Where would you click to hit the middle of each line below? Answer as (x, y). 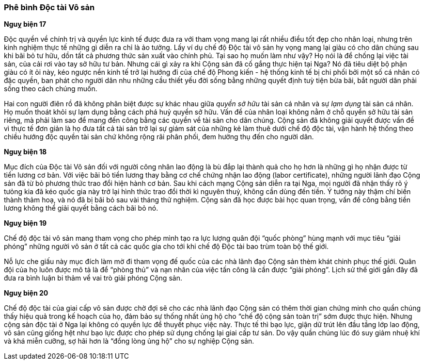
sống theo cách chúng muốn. (51, 89)
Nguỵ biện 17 (25, 24)
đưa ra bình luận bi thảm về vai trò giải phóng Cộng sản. (93, 278)
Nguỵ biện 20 (26, 293)
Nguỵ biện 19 (25, 223)
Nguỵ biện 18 (25, 152)
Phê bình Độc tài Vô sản (49, 7)
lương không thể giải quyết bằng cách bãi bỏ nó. (81, 208)
